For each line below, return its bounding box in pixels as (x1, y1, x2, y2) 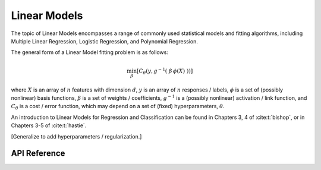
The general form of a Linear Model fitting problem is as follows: (11, 49, 169, 56)
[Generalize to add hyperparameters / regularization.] (11, 133, 142, 140)
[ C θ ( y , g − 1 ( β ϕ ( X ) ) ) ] (137, 66, 193, 75)
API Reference (11, 149, 65, 159)
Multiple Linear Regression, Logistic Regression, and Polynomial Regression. (11, 37, 199, 45)
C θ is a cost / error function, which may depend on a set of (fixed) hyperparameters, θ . (11, 103, 225, 111)
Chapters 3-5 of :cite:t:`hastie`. (11, 122, 87, 129)
